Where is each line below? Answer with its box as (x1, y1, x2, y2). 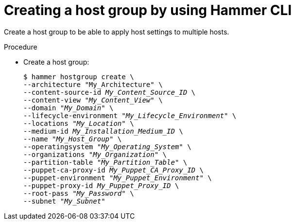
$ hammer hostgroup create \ (23, 72, 134, 81)
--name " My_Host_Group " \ (23, 135, 122, 143)
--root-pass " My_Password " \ (23, 189, 134, 197)
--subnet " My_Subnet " (23, 197, 105, 205)
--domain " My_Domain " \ (23, 103, 114, 112)
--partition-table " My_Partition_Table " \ (23, 158, 188, 166)
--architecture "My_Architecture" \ (23, 80, 163, 88)
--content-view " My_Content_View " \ (23, 96, 163, 104)
